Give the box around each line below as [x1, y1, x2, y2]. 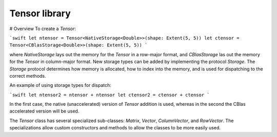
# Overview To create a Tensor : [9, 26, 76, 32]
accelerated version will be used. [9, 108, 80, 115]
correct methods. [9, 73, 46, 79]
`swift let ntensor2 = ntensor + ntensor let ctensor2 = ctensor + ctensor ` [9, 92, 210, 98]
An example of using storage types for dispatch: [9, 82, 111, 88]
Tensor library [9, 8, 71, 19]
